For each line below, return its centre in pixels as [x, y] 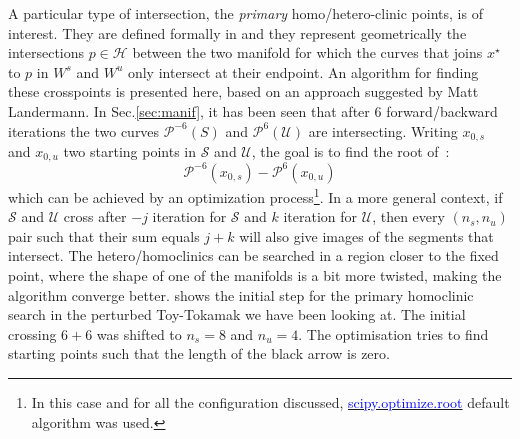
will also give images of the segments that [366, 235]
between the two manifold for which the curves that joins [307, 52]
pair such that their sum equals [104, 235]
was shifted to [139, 333]
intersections [46, 52]
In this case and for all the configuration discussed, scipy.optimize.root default [270, 401]
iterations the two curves [84, 130]
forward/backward [442, 110]
